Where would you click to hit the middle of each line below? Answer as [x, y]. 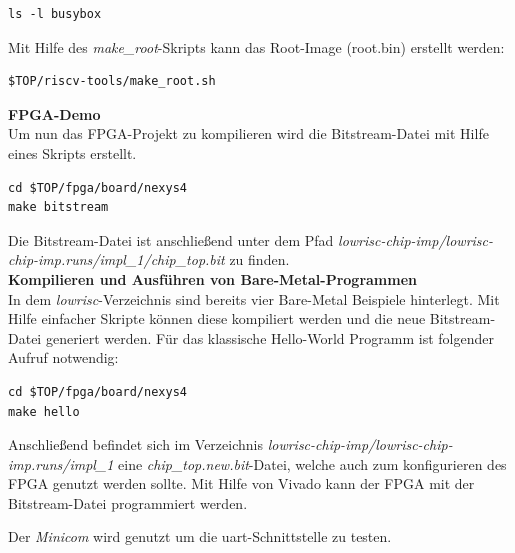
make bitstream [58, 207]
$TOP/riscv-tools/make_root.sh [112, 81]
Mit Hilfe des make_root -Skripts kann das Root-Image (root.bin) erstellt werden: [256, 46]
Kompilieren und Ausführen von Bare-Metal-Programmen [213, 278]
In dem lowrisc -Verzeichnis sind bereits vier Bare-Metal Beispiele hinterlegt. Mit [254, 298]
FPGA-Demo [54, 113]
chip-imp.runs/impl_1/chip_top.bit [116, 259]
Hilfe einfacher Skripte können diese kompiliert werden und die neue [217, 318]
